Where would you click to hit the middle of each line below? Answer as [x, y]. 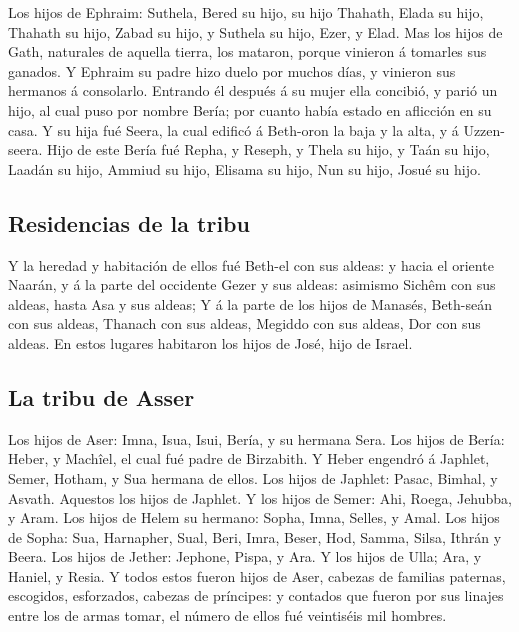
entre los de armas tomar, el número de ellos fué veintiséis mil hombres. [227, 615]
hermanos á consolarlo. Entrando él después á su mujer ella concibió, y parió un [253, 90]
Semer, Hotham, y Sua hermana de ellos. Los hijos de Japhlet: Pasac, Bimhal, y [253, 477]
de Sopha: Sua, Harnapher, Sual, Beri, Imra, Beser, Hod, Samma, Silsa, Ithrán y [255, 536]
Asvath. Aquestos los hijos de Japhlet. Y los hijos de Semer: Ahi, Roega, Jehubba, [260, 497]
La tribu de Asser [101, 396]
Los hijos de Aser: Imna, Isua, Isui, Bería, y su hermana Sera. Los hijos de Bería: [256, 438]
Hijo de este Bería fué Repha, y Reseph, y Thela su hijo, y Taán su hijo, [268, 149]
